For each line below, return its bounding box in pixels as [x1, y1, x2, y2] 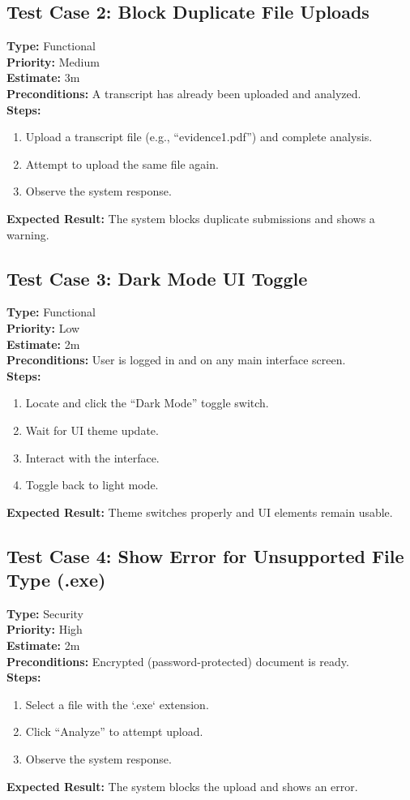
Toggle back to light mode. [25, 476, 159, 493]
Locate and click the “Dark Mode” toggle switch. [25, 394, 269, 411]
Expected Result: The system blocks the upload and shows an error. [6, 777, 358, 794]
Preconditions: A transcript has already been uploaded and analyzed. [6, 84, 361, 101]
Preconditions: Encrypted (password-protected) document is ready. [6, 652, 349, 669]
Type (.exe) [6, 567, 106, 592]
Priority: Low [6, 319, 80, 336]
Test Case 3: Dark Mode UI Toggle [6, 265, 308, 290]
